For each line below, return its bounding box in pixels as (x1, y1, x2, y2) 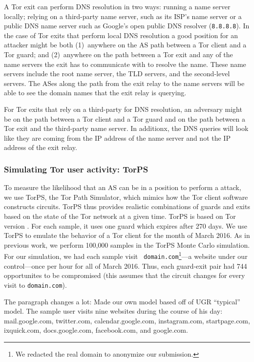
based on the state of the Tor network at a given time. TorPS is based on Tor (4, 211, 236, 221)
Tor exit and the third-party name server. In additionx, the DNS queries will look (4, 123, 249, 133)
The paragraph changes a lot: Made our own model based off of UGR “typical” (4, 296, 240, 306)
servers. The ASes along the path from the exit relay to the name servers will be (4, 78, 245, 88)
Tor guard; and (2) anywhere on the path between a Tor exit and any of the (4, 49, 233, 60)
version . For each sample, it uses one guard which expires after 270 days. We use (4, 220, 247, 231)
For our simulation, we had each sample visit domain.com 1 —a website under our (4, 250, 248, 261)
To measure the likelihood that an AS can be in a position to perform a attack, (4, 182, 241, 192)
